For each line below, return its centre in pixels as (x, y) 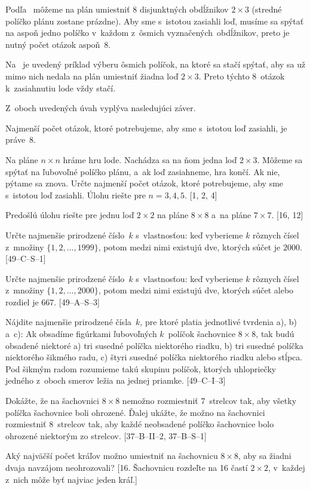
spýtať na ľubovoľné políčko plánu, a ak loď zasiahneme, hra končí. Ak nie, (143, 171)
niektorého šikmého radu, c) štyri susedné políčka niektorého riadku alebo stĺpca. (154, 357)
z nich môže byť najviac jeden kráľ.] (71, 479)
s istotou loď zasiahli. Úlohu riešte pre (76, 195)
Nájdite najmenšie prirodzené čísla (69, 322)
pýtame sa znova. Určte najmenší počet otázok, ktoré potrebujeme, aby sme (145, 183)
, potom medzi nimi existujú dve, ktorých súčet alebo (196, 290)
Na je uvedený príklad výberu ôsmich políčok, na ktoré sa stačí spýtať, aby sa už (156, 64)
